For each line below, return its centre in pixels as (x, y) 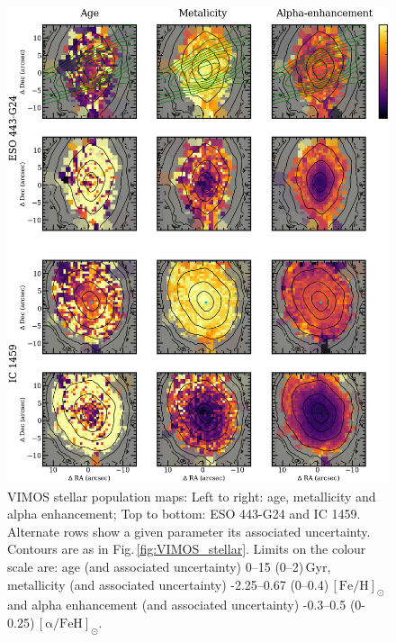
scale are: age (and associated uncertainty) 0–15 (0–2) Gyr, (169, 566)
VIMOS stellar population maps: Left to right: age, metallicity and (192, 496)
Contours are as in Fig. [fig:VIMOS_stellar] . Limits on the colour (187, 549)
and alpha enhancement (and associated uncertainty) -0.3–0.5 (177, 605)
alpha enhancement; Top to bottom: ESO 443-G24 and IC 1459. (184, 514)
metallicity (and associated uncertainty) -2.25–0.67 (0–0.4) (168, 584)
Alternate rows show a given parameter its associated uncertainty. (189, 531)
